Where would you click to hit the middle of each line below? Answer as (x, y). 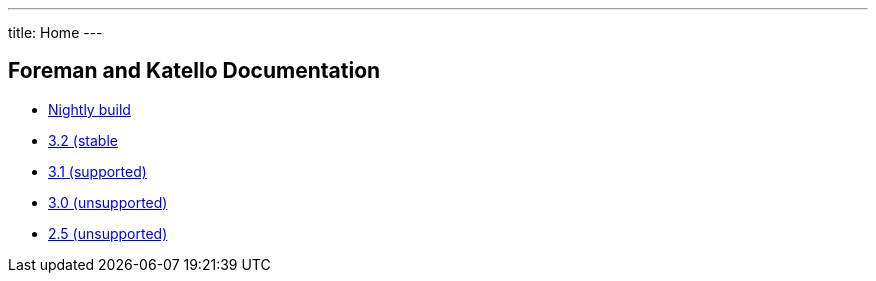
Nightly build (89, 109)
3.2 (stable (83, 140)
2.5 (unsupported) (108, 233)
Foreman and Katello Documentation (194, 71)
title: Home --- (55, 32)
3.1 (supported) (97, 171)
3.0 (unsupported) (108, 202)
